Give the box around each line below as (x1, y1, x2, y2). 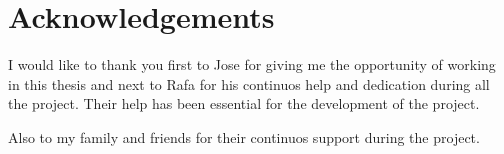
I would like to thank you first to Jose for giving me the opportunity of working (8, 54, 496, 75)
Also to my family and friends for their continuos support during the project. (8, 126, 480, 147)
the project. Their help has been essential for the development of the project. (8, 93, 480, 114)
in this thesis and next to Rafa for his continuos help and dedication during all (8, 73, 490, 94)
